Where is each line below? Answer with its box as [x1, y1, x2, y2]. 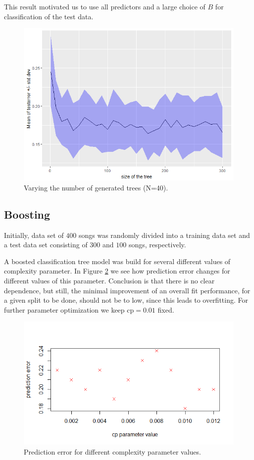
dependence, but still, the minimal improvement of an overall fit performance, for [4, 285, 251, 295]
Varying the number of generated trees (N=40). [24, 182, 168, 192]
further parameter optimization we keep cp [4, 304, 134, 315]
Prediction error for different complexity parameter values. [24, 446, 201, 457]
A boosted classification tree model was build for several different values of [4, 256, 231, 266]
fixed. [157, 304, 174, 315]
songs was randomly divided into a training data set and [78, 230, 250, 240]
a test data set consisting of [4, 239, 88, 250]
